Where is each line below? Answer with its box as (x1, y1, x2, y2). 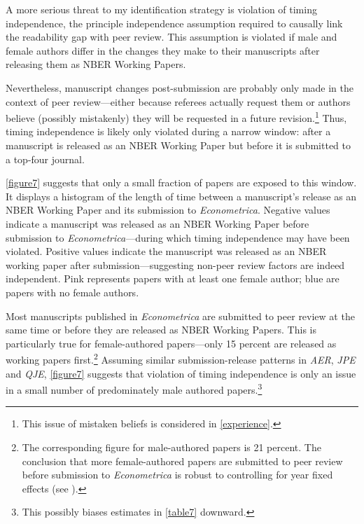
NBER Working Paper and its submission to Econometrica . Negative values (6, 202, 330, 217)
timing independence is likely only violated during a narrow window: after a (6, 124, 331, 139)
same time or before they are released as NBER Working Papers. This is (6, 322, 316, 337)
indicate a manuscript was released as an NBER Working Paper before (6, 216, 309, 230)
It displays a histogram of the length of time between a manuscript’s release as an (6, 188, 357, 203)
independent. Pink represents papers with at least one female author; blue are (6, 271, 339, 286)
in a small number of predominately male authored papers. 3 (6, 380, 262, 397)
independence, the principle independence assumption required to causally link (6, 15, 343, 30)
